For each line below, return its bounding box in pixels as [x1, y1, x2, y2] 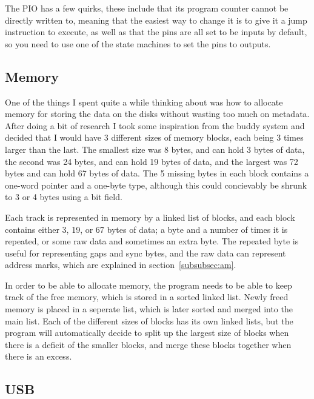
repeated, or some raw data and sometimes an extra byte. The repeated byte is [5, 235, 299, 247]
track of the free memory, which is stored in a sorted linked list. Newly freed [5, 290, 289, 303]
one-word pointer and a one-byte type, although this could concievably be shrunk [5, 178, 307, 191]
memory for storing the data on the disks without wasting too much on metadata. [5, 107, 310, 120]
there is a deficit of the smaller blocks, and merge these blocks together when [5, 338, 292, 350]
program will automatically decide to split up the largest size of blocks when [5, 326, 289, 339]
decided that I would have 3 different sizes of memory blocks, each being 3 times [5, 131, 304, 144]
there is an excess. [5, 350, 72, 363]
